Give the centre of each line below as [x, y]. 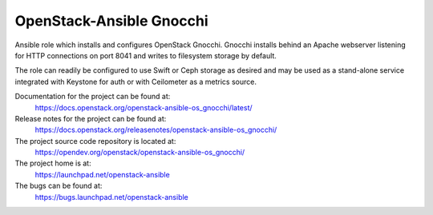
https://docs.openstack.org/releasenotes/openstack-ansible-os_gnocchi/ [156, 130]
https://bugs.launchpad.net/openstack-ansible [111, 197]
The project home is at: [53, 163]
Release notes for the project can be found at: [91, 118]
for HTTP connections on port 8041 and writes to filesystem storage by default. [146, 55]
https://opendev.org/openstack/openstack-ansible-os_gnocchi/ [140, 153]
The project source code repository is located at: [95, 141]
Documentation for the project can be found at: [93, 97]
